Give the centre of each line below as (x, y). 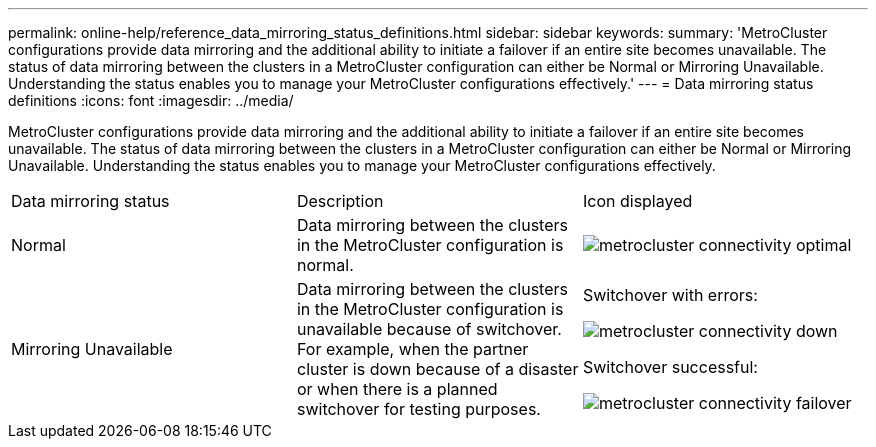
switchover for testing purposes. (418, 409)
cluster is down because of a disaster (437, 369)
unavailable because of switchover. (429, 329)
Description (340, 201)
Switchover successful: (670, 367)
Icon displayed (637, 201)
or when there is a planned (397, 389)
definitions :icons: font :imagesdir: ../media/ (151, 100)
